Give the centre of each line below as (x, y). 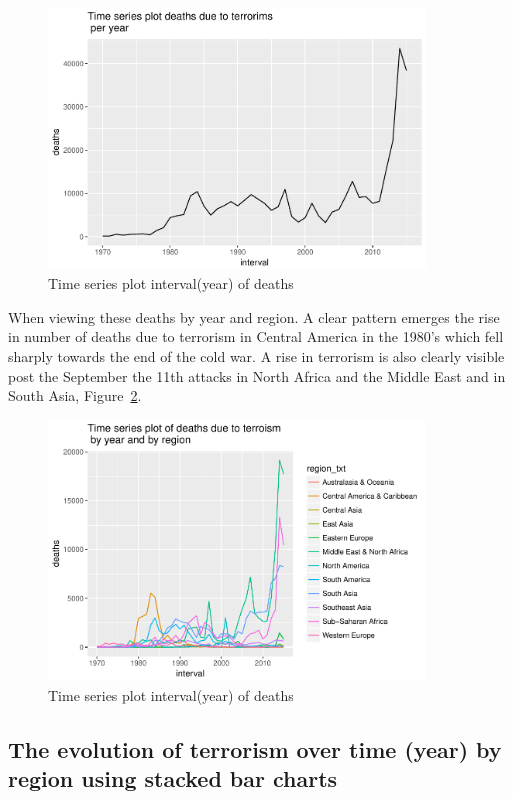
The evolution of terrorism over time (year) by (255, 749)
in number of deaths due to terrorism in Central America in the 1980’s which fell (256, 336)
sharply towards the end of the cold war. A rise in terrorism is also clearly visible (256, 356)
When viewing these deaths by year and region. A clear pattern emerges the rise (254, 316)
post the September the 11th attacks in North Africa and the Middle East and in (257, 375)
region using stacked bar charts (173, 778)
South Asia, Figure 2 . (75, 395)
